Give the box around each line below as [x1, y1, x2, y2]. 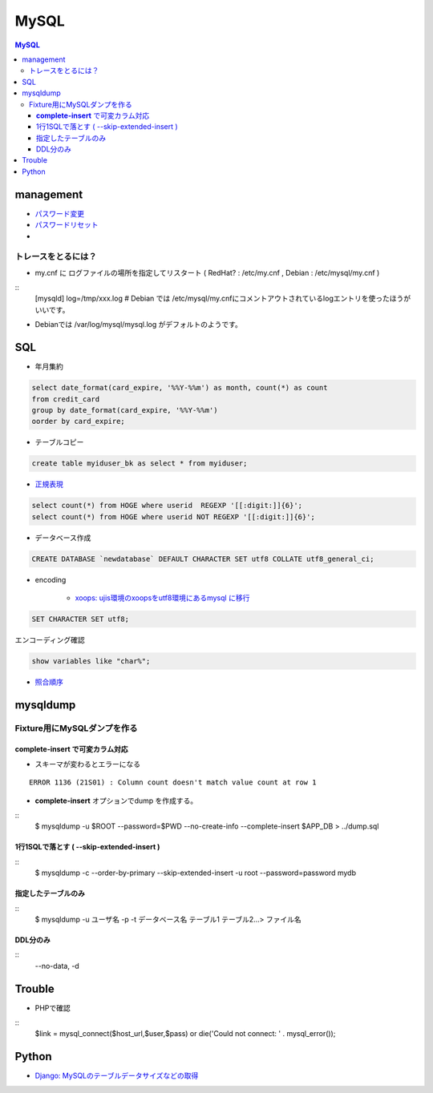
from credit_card [31, 394, 100, 404]
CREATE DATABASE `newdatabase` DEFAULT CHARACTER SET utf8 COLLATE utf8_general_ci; [31, 554, 374, 563]
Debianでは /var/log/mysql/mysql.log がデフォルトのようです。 [34, 320, 242, 329]
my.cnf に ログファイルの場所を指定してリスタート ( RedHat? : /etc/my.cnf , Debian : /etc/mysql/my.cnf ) [34, 268, 380, 277]
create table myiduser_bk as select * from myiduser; [31, 459, 248, 468]
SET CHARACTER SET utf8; [31, 614, 130, 623]
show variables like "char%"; [31, 656, 151, 665]
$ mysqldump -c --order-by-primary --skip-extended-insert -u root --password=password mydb [34, 868, 357, 877]
